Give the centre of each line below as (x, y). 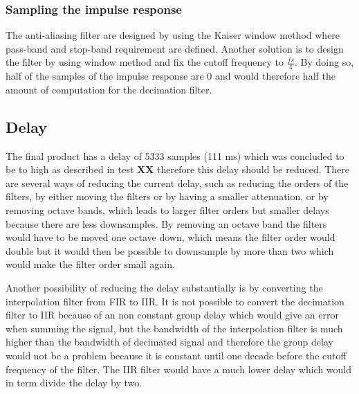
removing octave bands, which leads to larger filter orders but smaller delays (167, 210)
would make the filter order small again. (90, 264)
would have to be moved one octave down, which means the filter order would (171, 237)
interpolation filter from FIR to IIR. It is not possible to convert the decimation (175, 301)
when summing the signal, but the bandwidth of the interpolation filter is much (174, 328)
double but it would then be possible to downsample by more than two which (170, 250)
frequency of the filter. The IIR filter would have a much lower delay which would (179, 369)
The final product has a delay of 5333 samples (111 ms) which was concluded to (175, 155)
